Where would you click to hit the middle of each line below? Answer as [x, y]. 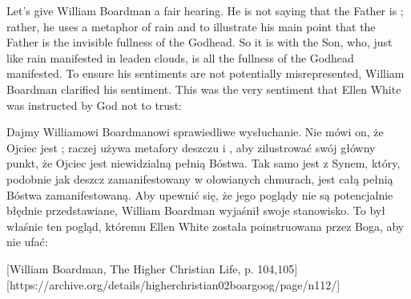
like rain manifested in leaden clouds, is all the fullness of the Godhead [180, 57]
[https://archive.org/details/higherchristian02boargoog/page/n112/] [173, 284]
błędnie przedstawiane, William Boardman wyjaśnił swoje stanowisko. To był [196, 210]
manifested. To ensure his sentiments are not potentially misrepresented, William [205, 73]
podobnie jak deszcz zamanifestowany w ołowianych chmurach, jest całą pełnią [200, 178]
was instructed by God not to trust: [94, 105]
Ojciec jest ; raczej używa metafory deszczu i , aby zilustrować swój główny [191, 147]
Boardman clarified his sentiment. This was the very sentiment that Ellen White [204, 89]
